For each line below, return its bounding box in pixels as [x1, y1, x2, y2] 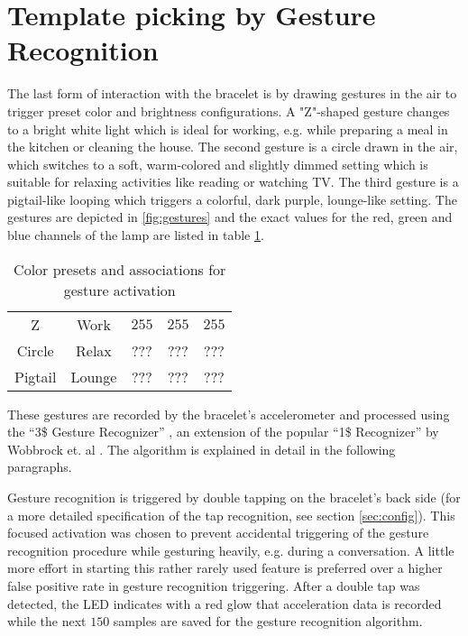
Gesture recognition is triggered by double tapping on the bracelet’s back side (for [7, 488, 461, 507]
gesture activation [63, 279, 176, 300]
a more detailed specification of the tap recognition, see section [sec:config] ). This [7, 505, 455, 524]
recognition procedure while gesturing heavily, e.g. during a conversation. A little [7, 540, 454, 559]
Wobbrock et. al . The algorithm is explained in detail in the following [7, 439, 396, 458]
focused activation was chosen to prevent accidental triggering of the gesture [7, 523, 429, 542]
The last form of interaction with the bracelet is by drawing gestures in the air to [7, 84, 457, 103]
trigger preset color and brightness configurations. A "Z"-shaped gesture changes [7, 101, 450, 120]
